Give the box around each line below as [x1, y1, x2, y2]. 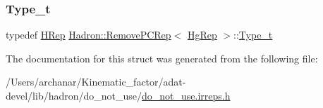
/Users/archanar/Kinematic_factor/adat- [6, 74, 186, 89]
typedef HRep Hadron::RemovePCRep [6, 27, 171, 42]
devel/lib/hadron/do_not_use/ [6, 88, 142, 102]
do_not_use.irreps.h [142, 88, 231, 102]
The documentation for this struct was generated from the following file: [6, 50, 318, 65]
